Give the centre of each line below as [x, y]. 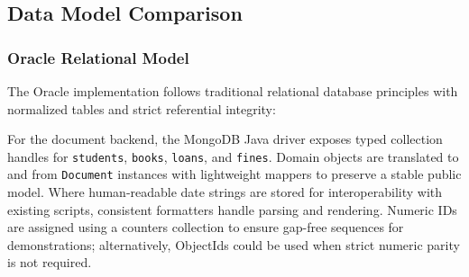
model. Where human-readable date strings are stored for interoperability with [225, 192]
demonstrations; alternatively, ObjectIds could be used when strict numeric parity [234, 244]
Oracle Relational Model [98, 57]
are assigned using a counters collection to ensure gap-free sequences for [206, 227]
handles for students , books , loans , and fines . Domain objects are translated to [233, 156]
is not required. [50, 262]
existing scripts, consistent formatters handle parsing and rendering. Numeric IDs [232, 209]
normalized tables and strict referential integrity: [142, 108]
